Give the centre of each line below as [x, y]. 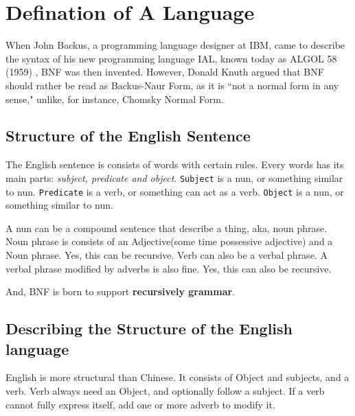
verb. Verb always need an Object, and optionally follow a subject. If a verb [165, 390]
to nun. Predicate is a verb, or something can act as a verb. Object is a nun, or [175, 191]
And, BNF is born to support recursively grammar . [121, 291]
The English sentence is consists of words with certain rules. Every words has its [175, 164]
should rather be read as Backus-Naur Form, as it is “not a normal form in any [172, 85]
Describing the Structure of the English [149, 328]
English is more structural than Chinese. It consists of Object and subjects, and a [177, 377]
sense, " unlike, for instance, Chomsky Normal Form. [115, 99]
